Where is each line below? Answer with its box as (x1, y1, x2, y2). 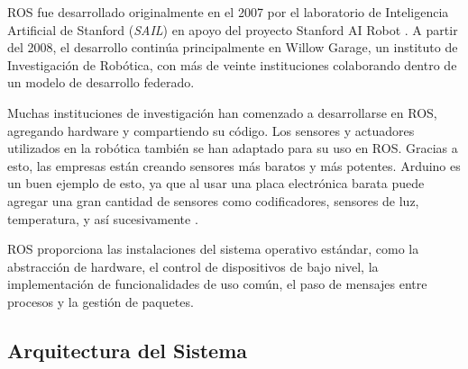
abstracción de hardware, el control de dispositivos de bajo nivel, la (7, 256, 379, 275)
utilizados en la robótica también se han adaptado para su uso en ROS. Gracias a (7, 139, 458, 157)
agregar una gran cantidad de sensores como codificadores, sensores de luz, (7, 191, 419, 210)
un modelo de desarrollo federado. (7, 73, 195, 92)
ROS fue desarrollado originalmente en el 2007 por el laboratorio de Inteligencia (7, 3, 449, 21)
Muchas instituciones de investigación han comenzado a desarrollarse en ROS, (7, 103, 437, 121)
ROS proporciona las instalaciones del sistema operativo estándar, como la (7, 239, 419, 258)
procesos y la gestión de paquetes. (7, 292, 194, 310)
